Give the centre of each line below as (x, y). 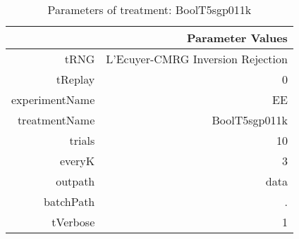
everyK (77, 161)
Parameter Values (237, 38)
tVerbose (73, 222)
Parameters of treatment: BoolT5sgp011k (149, 9)
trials (82, 140)
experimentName (53, 99)
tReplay (75, 79)
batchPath (69, 201)
